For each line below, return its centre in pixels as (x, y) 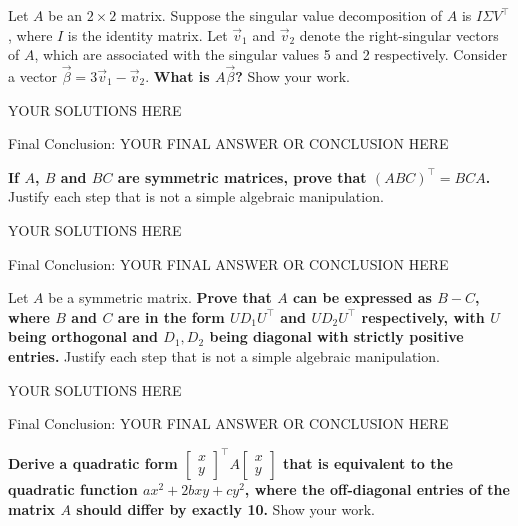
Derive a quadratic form (93, 463)
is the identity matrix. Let (147, 34)
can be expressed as (362, 297)
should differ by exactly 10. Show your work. (225, 508)
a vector (33, 76)
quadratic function (73, 489)
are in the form (171, 316)
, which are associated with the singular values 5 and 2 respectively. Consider (271, 54)
